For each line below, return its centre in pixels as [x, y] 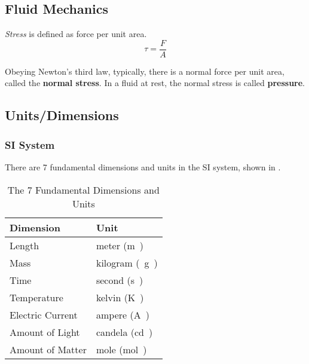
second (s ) [120, 280]
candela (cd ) [124, 332]
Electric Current [44, 314]
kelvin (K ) [120, 297]
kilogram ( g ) [127, 262]
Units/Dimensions [62, 115]
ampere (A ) [123, 314]
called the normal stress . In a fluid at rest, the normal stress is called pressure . [155, 83]
